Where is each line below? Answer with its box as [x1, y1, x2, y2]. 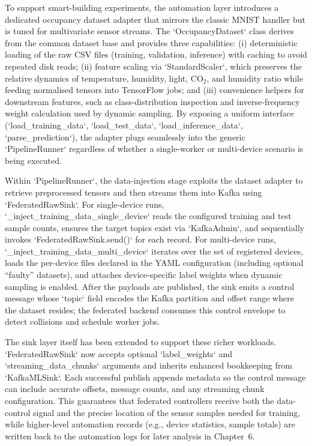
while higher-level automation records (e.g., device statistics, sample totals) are [5, 418, 295, 430]
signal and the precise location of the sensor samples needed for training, [33, 406, 301, 418]
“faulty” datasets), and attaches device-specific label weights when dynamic [5, 268, 283, 281]
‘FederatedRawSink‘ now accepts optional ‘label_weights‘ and [5, 347, 232, 360]
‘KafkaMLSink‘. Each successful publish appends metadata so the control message [5, 370, 306, 383]
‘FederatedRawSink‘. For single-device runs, [5, 197, 164, 210]
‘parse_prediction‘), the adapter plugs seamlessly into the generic [5, 130, 245, 143]
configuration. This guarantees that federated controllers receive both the [5, 394, 274, 406]
